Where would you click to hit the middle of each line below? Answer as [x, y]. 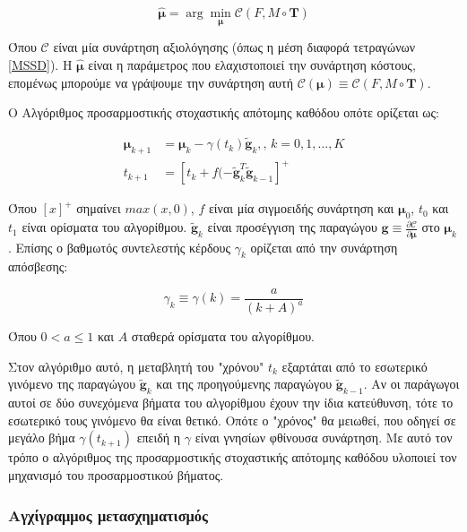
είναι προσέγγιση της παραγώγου [292, 227]
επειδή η [159, 438]
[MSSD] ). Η [40, 65]
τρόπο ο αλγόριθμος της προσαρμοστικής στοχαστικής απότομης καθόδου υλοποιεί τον [233, 457]
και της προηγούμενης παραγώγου [244, 384]
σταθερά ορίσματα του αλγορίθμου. [223, 336]
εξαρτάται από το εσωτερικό [355, 366]
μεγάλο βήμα [42, 438]
